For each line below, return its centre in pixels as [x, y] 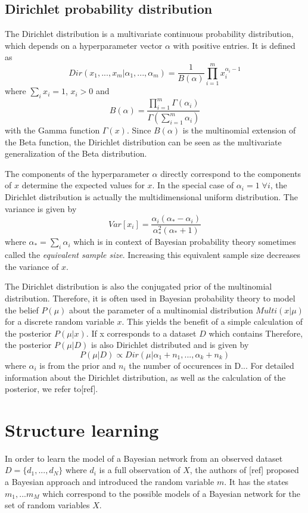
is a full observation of [140, 470]
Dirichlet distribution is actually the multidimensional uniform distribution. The [151, 197]
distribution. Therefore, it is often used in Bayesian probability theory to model [150, 298]
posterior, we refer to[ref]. [52, 389]
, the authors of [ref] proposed [244, 470]
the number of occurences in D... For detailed [211, 365]
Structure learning [82, 429]
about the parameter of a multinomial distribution [161, 310]
